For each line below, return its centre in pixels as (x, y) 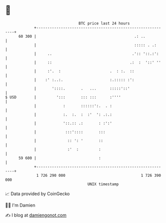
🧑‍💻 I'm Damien (20, 205)
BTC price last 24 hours (104, 23)
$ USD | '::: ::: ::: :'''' (63, 97)
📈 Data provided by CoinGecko (38, 194)
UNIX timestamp (103, 184)
